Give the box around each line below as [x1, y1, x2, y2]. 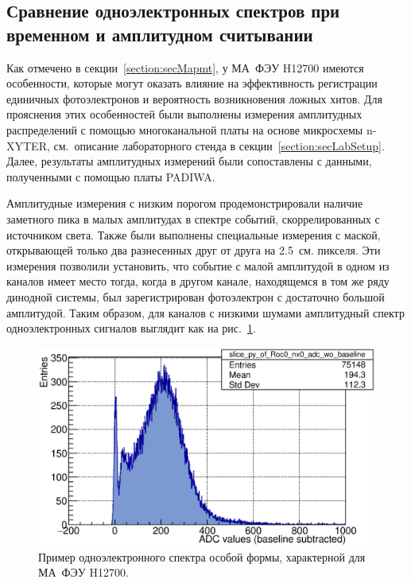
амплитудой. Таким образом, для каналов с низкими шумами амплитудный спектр [6, 304, 405, 321]
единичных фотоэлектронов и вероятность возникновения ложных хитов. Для [6, 90, 382, 107]
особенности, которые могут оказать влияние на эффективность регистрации [6, 75, 378, 91]
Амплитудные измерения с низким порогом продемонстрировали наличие [6, 195, 363, 212]
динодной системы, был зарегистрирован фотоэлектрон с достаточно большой [6, 288, 385, 305]
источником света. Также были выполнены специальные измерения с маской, [6, 226, 381, 243]
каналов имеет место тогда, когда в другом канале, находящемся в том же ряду [6, 273, 390, 290]
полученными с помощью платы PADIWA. [6, 168, 215, 185]
